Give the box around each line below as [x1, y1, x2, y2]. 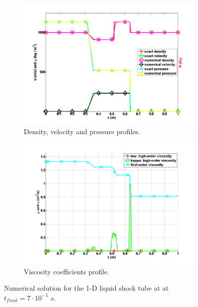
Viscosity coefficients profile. [24, 266, 109, 276]
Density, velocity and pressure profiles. [24, 126, 141, 137]
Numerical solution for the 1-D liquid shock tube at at [4, 283, 169, 293]
